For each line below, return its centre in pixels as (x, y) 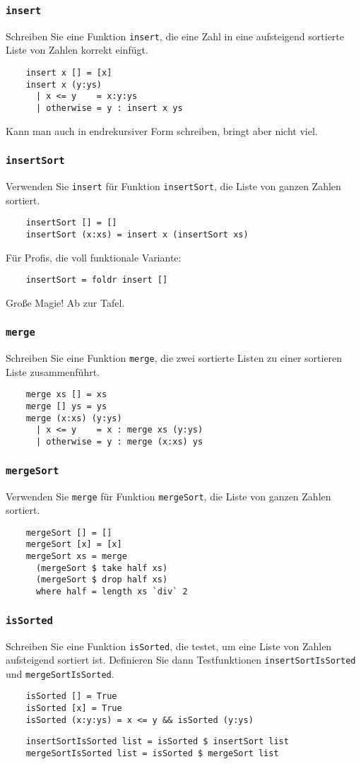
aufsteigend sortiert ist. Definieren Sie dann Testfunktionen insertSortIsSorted (181, 660)
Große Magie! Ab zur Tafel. (65, 302)
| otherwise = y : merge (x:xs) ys (119, 442)
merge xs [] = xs (66, 395)
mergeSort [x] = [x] (74, 545)
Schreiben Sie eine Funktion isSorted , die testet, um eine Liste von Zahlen (169, 646)
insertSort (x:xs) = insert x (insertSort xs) (137, 234)
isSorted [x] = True (74, 709)
